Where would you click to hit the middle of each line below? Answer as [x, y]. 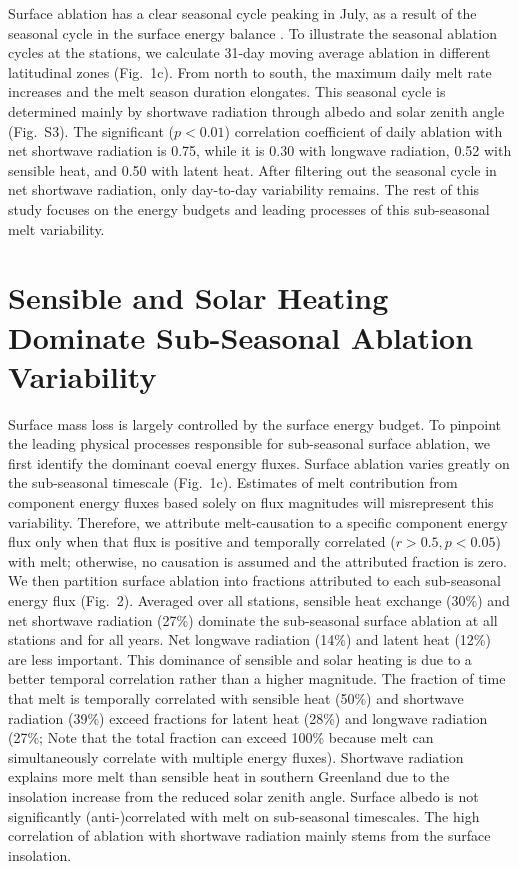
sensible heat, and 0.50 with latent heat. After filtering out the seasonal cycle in [252, 169]
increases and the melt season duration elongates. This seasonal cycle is [227, 91]
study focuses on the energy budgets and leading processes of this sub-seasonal [249, 208]
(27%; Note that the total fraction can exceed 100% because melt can [221, 737]
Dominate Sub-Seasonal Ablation [241, 336]
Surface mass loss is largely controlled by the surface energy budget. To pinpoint [254, 423]
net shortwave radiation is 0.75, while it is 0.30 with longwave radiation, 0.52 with [260, 150]
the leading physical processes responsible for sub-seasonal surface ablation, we [249, 443]
